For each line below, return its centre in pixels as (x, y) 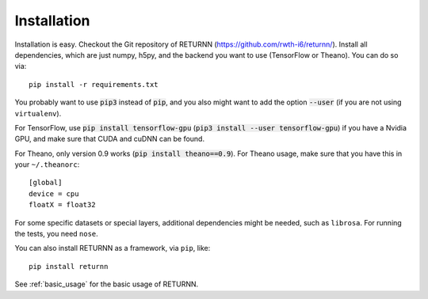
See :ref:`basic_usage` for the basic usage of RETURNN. (107, 284)
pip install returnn (69, 266)
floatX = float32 (62, 205)
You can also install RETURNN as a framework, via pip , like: (113, 248)
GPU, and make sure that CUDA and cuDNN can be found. (110, 139)
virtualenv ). (38, 113)
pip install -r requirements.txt (94, 84)
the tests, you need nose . (56, 234)
